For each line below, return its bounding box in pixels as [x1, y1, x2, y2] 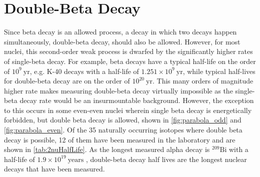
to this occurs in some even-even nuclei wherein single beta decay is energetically [4, 104, 252, 115]
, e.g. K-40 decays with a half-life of [29, 65, 139, 76]
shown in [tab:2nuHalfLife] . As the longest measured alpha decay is [4, 144, 210, 154]
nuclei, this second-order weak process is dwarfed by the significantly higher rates [4, 46, 253, 56]
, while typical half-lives [182, 65, 255, 76]
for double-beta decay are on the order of [4, 75, 130, 86]
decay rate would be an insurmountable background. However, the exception [19, 95, 254, 105]
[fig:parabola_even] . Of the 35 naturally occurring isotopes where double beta [4, 124, 242, 135]
